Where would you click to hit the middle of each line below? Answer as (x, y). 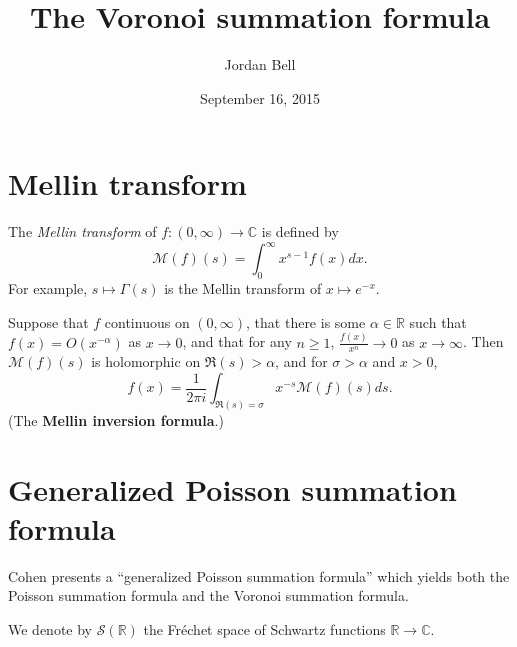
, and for (301, 361)
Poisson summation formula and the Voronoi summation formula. (208, 595)
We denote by (50, 629)
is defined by (300, 231)
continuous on (147, 321)
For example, (48, 288)
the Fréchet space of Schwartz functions (264, 629)
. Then (483, 341)
